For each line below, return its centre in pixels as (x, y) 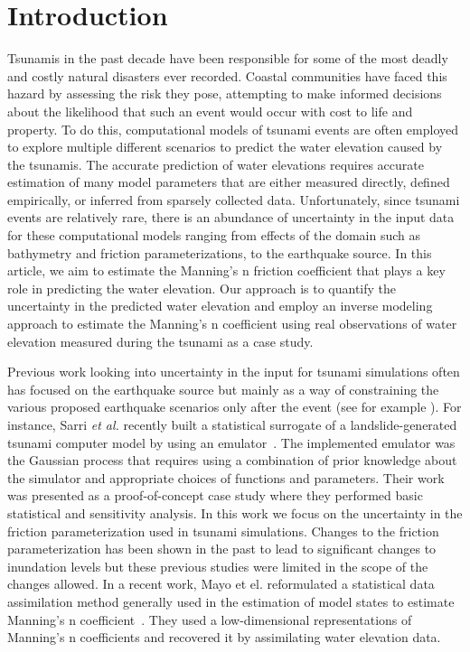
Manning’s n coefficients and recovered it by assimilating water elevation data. (224, 637)
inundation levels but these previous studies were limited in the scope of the (218, 566)
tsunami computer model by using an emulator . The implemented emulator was (231, 442)
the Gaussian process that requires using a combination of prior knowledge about (232, 460)
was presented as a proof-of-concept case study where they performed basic (215, 495)
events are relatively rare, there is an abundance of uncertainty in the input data (231, 217)
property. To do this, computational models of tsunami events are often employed (233, 129)
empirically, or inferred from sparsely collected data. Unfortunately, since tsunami (234, 199)
